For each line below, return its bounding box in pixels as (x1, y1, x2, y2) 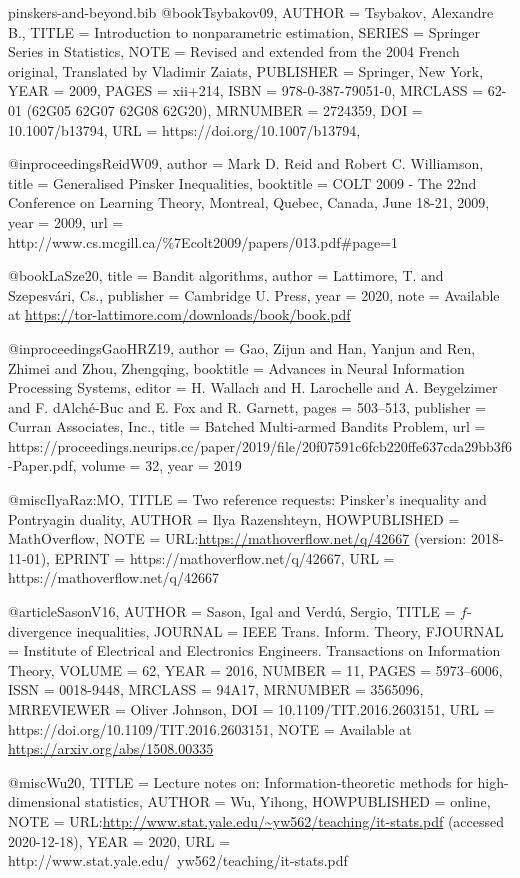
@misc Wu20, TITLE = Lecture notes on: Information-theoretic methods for (8, 771, 473, 792)
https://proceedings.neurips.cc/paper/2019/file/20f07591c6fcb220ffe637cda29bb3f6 (8, 435, 513, 456)
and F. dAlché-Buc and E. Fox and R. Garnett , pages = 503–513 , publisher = (8, 396, 487, 417)
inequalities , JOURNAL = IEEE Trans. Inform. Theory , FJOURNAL (76, 620, 504, 641)
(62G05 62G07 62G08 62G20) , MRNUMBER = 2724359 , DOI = (26, 99, 423, 120)
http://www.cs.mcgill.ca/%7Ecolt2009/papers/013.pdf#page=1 (8, 231, 399, 252)
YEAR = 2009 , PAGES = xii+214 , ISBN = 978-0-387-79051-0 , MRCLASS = (8, 80, 484, 101)
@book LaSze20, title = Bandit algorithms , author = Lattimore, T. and (8, 265, 444, 286)
